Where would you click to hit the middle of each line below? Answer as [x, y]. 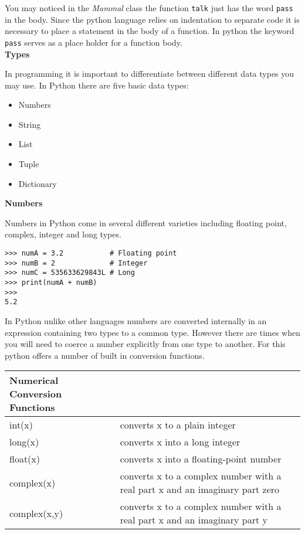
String [30, 124]
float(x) [25, 459]
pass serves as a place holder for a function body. [94, 42]
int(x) [21, 425]
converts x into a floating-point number [201, 459]
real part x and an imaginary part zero [200, 489]
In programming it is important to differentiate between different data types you [150, 74]
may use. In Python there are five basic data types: [97, 85]
